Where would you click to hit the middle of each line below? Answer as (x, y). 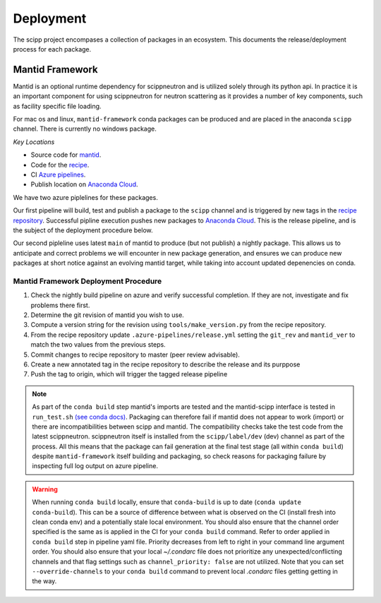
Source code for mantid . (66, 155)
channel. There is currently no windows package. (85, 129)
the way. (44, 581)
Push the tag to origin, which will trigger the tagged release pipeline (129, 374)
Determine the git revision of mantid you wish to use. (108, 315)
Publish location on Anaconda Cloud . (84, 184)
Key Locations (34, 142)
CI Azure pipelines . (58, 174)
